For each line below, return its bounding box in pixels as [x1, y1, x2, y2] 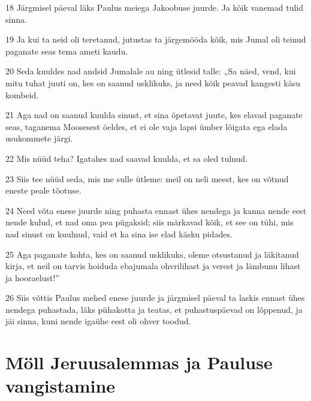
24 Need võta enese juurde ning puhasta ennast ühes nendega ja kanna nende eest [5, 204, 307, 216]
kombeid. [5, 88, 39, 101]
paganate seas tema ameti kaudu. [5, 44, 128, 57]
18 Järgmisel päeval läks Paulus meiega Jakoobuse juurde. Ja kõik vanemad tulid [5, 1, 303, 13]
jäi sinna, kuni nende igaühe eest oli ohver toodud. [5, 315, 191, 327]
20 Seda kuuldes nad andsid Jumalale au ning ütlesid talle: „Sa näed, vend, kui [5, 65, 296, 77]
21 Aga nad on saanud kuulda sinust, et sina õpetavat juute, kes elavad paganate [5, 108, 303, 121]
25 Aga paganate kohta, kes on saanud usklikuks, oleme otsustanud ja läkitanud [5, 248, 299, 260]
